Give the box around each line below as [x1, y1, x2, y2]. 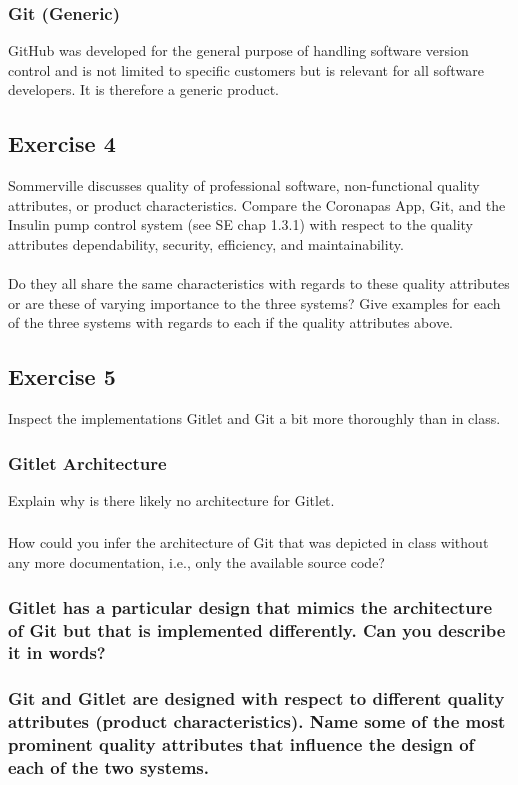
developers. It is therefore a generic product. [8, 79, 280, 100]
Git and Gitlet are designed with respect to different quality [8, 686, 505, 711]
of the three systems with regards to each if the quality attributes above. [8, 312, 454, 333]
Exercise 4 [8, 128, 116, 159]
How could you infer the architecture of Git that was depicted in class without [8, 532, 489, 553]
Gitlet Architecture [8, 450, 167, 475]
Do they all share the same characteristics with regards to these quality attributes [8, 273, 510, 294]
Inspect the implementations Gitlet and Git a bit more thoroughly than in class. [8, 408, 501, 429]
